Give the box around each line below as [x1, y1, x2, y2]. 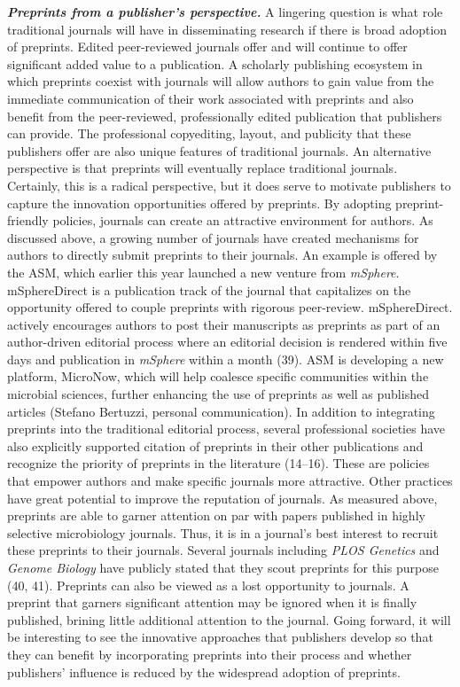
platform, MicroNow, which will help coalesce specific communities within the [7, 367, 429, 386]
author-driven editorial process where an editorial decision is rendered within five [7, 332, 448, 351]
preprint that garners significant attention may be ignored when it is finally [7, 593, 417, 612]
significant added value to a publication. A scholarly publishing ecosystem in [7, 54, 423, 73]
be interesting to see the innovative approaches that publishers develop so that [7, 628, 433, 646]
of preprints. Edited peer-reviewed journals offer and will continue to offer [7, 37, 408, 56]
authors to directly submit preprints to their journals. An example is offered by [7, 246, 438, 264]
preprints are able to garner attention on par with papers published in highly [7, 506, 425, 525]
